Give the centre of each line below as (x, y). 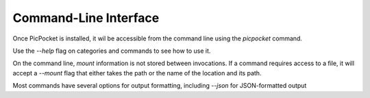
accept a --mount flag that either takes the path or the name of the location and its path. (137, 73)
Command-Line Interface (86, 18)
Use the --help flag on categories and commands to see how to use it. (112, 51)
